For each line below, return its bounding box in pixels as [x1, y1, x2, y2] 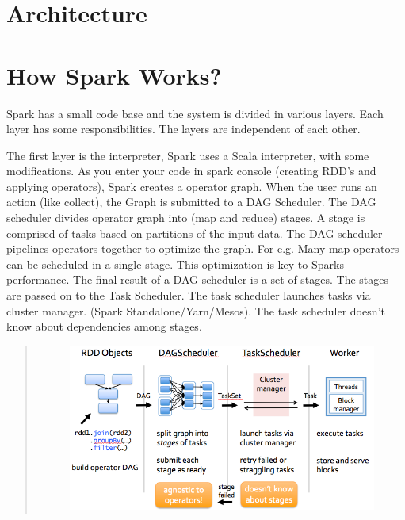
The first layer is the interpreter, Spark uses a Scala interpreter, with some [6, 147, 369, 163]
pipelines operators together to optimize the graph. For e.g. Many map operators [6, 240, 399, 257]
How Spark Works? [6, 59, 222, 91]
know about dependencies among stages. [6, 318, 202, 335]
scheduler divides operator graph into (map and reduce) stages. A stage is [6, 209, 365, 226]
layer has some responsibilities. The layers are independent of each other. [6, 120, 361, 137]
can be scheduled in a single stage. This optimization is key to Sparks [6, 255, 344, 272]
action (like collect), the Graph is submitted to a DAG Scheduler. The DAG [6, 193, 376, 210]
